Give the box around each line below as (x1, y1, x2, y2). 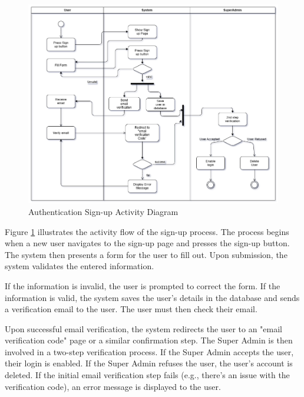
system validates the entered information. (5, 260, 154, 272)
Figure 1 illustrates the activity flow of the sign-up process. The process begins (5, 225, 289, 237)
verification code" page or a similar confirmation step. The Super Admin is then (5, 334, 293, 346)
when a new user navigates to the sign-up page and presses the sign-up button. (5, 237, 290, 249)
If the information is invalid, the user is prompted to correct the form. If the (5, 279, 280, 292)
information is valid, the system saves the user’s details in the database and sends (5, 291, 300, 303)
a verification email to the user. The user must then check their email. (5, 303, 257, 315)
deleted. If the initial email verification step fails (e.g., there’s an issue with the (5, 369, 290, 381)
